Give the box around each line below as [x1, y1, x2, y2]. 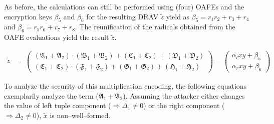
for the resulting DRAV [86, 11, 158, 21]
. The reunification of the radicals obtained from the [75, 21, 235, 32]
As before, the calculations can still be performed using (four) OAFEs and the [4, 1, 244, 11]
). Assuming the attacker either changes [123, 90, 245, 101]
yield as [166, 11, 190, 21]
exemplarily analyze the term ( [4, 90, 99, 101]
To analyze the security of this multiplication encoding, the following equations [4, 80, 247, 91]
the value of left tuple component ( [4, 100, 111, 111]
